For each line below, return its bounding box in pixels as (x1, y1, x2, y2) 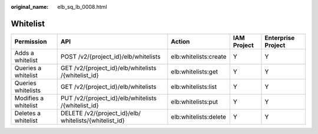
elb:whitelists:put (171, 98, 218, 106)
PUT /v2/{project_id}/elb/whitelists (61, 94, 157, 102)
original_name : (11, 4, 49, 10)
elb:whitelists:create (171, 52, 227, 61)
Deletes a (14, 109, 41, 117)
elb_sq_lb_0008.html (57, 4, 107, 10)
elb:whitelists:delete (171, 112, 227, 120)
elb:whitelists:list (171, 82, 217, 91)
